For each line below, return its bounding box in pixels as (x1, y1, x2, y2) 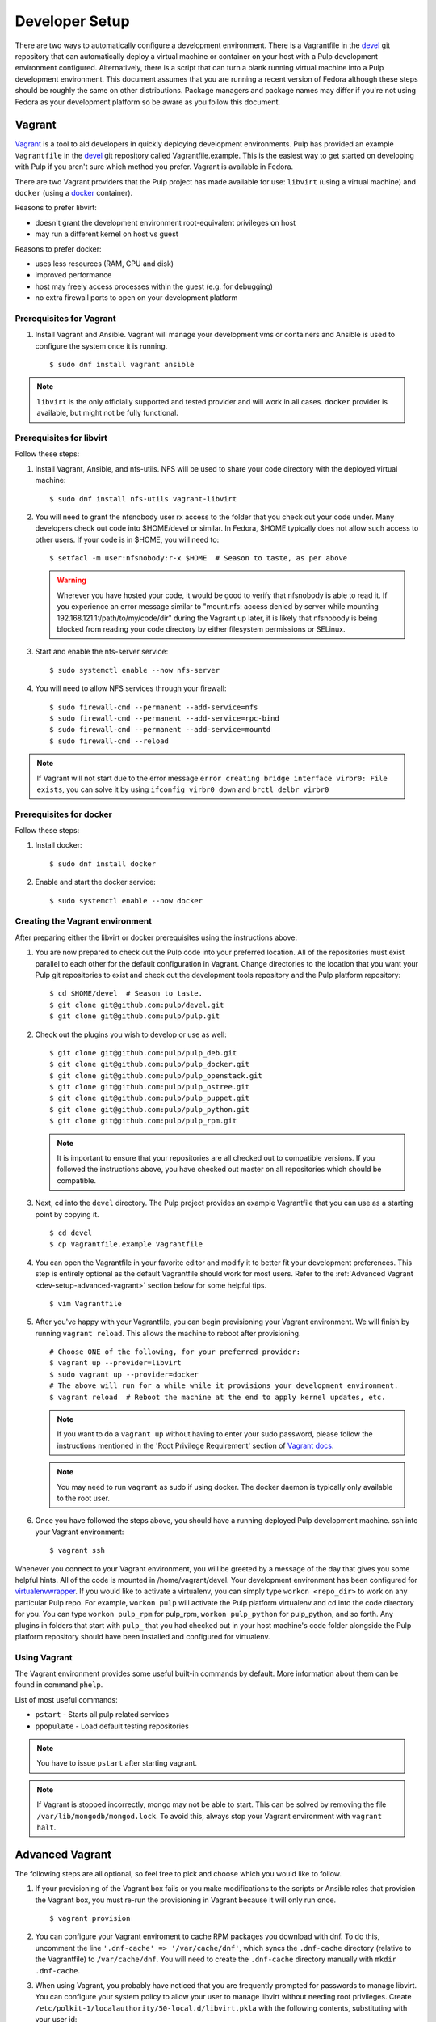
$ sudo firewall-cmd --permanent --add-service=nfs (49, 702, 258, 712)
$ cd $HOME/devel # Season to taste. (49, 989, 203, 998)
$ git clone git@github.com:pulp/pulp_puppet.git (49, 1093, 250, 1103)
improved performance (35, 270, 112, 280)
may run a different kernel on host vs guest (35, 229, 178, 239)
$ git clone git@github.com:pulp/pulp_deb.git (49, 1048, 237, 1057)
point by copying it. (35, 1209, 99, 1219)
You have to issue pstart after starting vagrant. (36, 1758, 198, 1768)
